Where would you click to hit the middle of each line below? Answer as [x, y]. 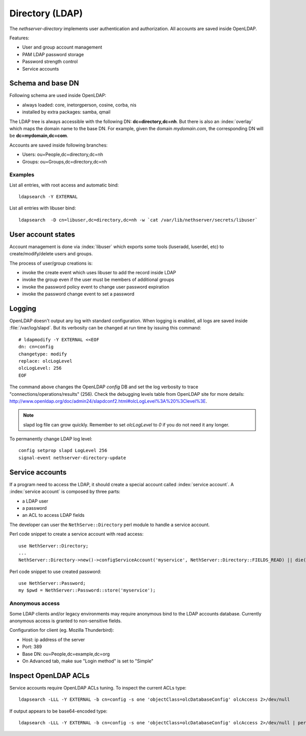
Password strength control [50, 62]
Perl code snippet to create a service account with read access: [76, 534]
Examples [22, 175]
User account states [42, 234]
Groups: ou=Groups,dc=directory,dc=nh [65, 161]
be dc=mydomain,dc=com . [39, 136]
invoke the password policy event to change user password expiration [96, 287]
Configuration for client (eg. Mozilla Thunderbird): [62, 630]
